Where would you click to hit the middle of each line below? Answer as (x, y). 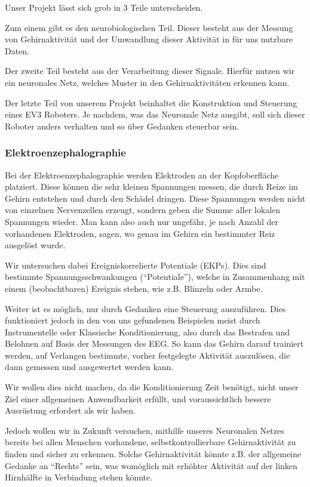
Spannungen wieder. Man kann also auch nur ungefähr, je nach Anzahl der (142, 221)
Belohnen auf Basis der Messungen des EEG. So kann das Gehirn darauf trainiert (154, 343)
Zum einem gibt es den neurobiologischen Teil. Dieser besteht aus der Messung (149, 27)
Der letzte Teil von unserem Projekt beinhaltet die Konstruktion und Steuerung (151, 102)
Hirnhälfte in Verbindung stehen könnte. (79, 477)
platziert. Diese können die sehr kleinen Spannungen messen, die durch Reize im (151, 187)
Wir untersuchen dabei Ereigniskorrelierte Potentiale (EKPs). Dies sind (136, 265)
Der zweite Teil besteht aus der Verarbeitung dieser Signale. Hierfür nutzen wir (150, 71)
